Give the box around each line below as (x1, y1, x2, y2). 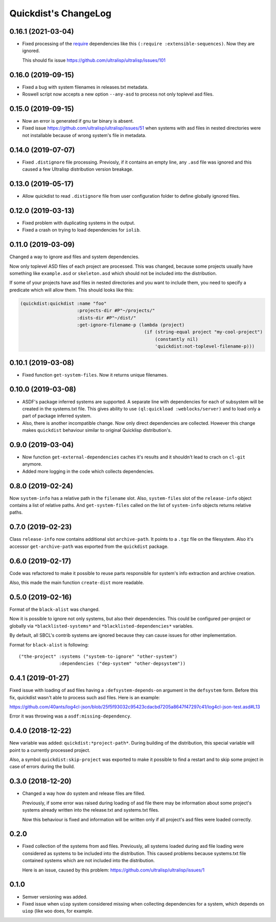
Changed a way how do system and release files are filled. (22, 790, 146, 797)
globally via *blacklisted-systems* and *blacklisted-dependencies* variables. (9, 623, 194, 629)
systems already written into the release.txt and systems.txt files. (22, 807, 159, 813)
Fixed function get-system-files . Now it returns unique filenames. (22, 372, 168, 378)
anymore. (22, 461, 42, 467)
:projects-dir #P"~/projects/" (77, 308, 155, 314)
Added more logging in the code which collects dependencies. (22, 468, 154, 474)
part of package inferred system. (22, 413, 92, 419)
